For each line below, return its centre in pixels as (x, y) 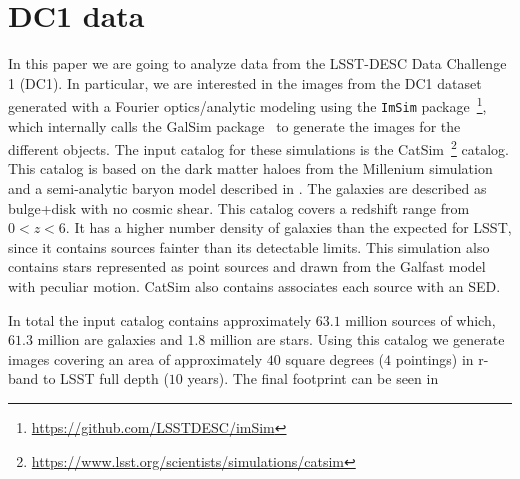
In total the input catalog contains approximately (160, 319)
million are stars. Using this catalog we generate (357, 339)
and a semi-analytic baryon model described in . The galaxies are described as (247, 188)
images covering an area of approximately (135, 358)
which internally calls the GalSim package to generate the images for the (234, 125)
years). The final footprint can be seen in (313, 378)
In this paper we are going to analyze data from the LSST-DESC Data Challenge (257, 63)
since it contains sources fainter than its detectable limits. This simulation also (249, 246)
